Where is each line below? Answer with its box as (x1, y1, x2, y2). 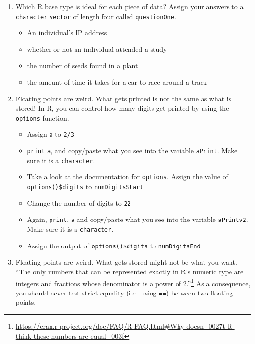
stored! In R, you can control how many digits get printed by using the (15, 103, 229, 113)
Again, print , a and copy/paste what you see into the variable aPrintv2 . (27, 214, 248, 224)
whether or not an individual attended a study (27, 44, 167, 54)
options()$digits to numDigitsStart (27, 181, 144, 192)
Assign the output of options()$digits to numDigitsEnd (27, 240, 201, 250)
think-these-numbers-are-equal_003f (15, 330, 124, 341)
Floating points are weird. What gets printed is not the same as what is (15, 93, 231, 103)
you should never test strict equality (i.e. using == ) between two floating (15, 287, 233, 297)
